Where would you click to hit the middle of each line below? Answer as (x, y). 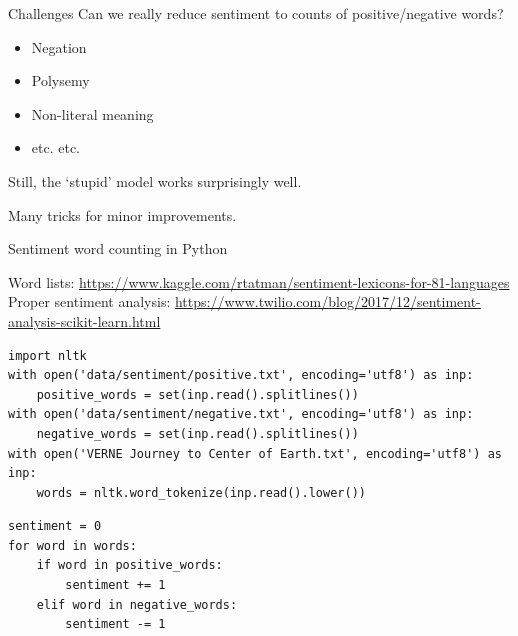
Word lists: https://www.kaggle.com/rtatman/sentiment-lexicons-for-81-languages (259, 281)
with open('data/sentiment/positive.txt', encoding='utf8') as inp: (241, 375)
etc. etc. (55, 147)
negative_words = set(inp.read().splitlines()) (197, 433)
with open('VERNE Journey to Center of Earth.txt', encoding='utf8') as (255, 453)
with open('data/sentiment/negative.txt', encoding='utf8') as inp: (241, 414)
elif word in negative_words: (137, 604)
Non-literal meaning (92, 113)
